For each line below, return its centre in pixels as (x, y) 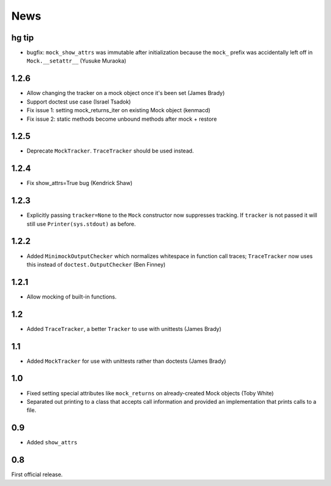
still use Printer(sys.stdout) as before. (81, 224)
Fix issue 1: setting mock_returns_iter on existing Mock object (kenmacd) (119, 110)
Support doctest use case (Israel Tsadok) (79, 102)
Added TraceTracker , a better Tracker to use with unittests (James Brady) (124, 328)
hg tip (22, 38)
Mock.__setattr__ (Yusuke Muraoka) (77, 61)
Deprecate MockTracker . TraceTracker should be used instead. (110, 151)
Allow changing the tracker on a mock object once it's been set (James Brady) (126, 93)
